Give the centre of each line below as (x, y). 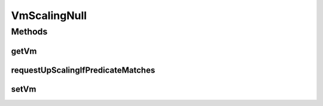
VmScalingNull (49, 15)
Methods (29, 32)
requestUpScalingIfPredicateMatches (83, 70)
